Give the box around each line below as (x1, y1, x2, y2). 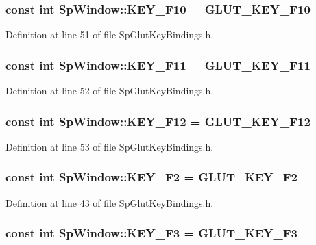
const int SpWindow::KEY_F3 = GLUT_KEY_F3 (5, 224, 297, 242)
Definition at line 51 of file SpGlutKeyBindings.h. (5, 27, 214, 42)
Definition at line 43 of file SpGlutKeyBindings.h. (5, 195, 214, 209)
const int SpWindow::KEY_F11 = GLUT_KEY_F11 (5, 56, 311, 73)
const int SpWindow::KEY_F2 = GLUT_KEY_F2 (5, 168, 297, 185)
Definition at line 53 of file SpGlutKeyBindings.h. (5, 139, 214, 153)
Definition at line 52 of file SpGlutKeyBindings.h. (5, 83, 214, 98)
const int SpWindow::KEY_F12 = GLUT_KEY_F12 (5, 112, 311, 129)
